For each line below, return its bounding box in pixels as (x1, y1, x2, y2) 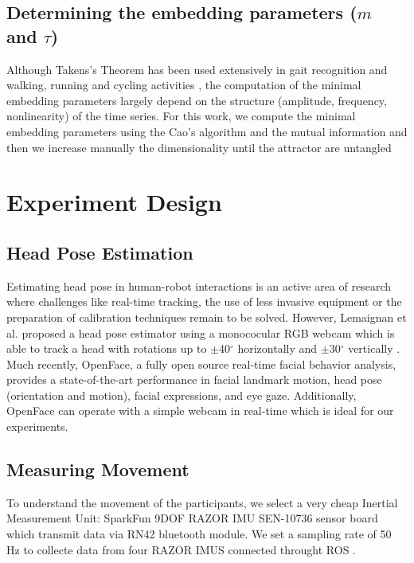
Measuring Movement (6, 457, 189, 482)
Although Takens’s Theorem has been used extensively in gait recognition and (6, 61, 388, 77)
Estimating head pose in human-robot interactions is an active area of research (6, 277, 391, 294)
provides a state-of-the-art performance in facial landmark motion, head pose (6, 371, 382, 388)
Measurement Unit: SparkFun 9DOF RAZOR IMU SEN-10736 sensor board (6, 510, 378, 526)
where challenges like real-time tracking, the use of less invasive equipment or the (6, 293, 402, 310)
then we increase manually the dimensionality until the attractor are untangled (6, 139, 392, 155)
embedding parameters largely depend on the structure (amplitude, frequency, (6, 92, 387, 108)
